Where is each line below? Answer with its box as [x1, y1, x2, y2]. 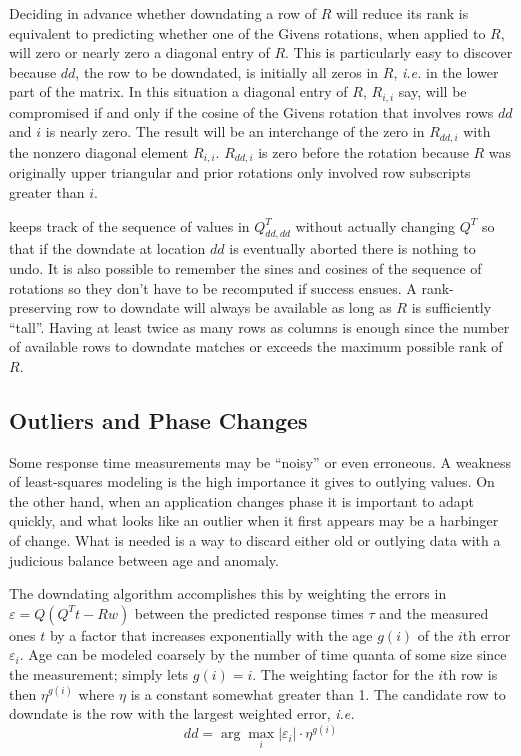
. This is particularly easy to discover [285, 42, 513, 63]
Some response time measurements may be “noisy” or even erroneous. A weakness [9, 451, 511, 472]
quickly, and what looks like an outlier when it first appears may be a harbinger [9, 510, 499, 531]
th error [462, 624, 511, 645]
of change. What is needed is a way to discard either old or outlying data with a [9, 530, 501, 551]
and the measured [379, 602, 489, 623]
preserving [9, 297, 72, 318]
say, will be [398, 81, 467, 102]
